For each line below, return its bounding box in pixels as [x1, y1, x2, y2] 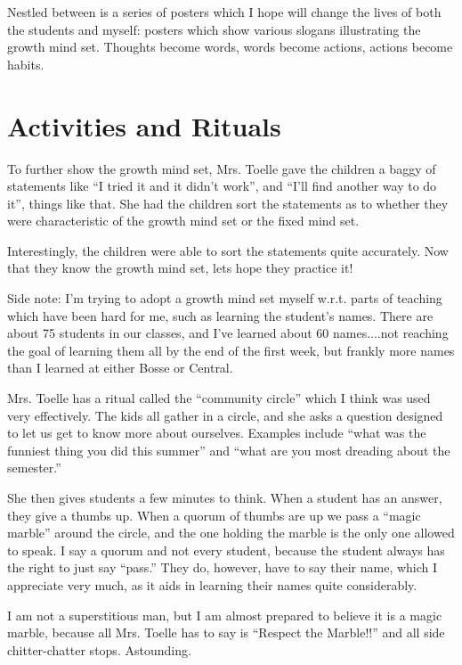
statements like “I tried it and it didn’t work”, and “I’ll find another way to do [7, 177, 437, 195]
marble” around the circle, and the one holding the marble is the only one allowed [7, 523, 455, 542]
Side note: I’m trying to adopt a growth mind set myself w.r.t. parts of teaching [7, 289, 442, 308]
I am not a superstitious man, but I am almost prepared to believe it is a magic [7, 605, 442, 624]
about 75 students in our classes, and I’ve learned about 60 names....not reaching [7, 324, 449, 342]
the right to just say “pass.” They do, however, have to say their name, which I [7, 558, 438, 577]
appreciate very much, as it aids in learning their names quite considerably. [7, 575, 417, 594]
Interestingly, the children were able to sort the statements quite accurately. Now [7, 241, 449, 259]
